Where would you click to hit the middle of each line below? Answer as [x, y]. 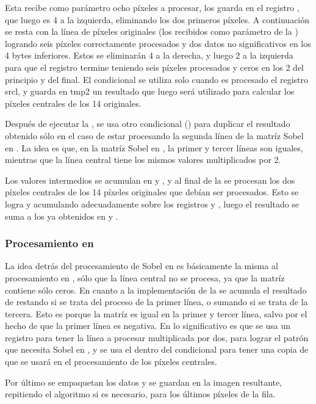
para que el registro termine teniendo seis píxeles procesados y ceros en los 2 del [154, 67]
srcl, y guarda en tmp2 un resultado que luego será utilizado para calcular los [150, 91]
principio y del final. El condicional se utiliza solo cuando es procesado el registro [156, 79]
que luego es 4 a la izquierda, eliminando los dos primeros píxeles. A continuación [157, 19]
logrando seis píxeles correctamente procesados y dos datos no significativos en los [158, 43]
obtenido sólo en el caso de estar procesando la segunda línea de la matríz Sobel [154, 135]
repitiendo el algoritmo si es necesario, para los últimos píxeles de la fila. [140, 394]
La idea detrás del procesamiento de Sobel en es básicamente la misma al [142, 266]
